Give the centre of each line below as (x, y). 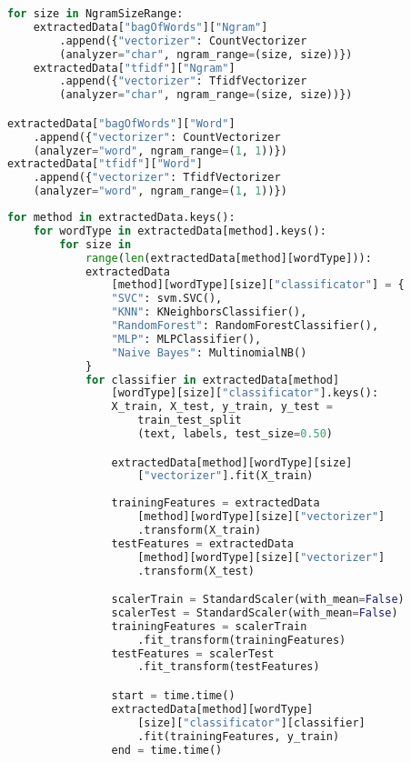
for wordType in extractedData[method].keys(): (180, 231)
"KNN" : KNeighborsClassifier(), (209, 312)
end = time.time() (167, 750)
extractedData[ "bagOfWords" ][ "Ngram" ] (150, 27)
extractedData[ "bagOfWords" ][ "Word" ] (121, 123)
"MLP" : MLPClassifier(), (186, 339)
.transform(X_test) (196, 571)
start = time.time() (173, 696)
